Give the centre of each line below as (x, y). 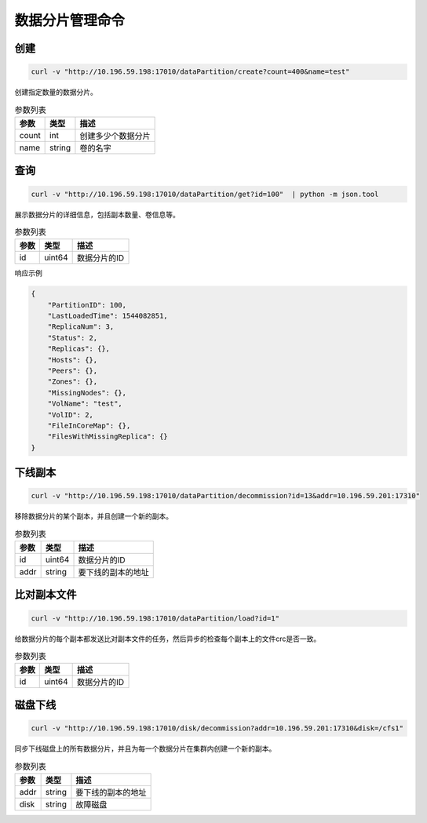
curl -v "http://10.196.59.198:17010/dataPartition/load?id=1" (155, 618)
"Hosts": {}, (73, 360)
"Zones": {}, (73, 382)
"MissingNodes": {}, (87, 393)
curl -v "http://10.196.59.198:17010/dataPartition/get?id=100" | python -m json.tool (205, 194)
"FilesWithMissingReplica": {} (108, 437)
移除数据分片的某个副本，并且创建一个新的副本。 (93, 516)
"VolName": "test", (85, 404)
